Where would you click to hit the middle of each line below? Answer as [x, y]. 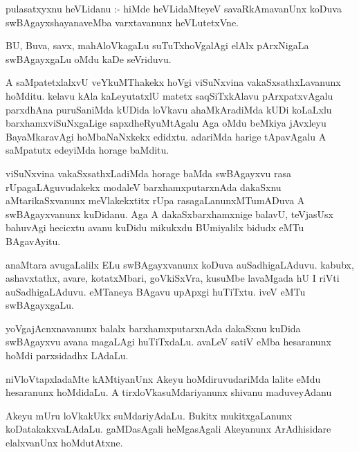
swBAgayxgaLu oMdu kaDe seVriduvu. [89, 58]
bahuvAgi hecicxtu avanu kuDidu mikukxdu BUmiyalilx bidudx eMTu [155, 227]
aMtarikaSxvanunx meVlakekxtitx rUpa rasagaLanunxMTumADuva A [155, 200]
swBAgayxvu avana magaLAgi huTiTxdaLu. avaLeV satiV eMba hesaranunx [168, 342]
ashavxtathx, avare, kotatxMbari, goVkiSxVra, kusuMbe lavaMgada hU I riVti [173, 278]
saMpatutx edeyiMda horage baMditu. [88, 150]
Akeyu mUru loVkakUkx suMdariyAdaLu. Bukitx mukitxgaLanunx [149, 415]
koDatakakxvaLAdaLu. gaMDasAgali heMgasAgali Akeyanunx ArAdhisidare [168, 429]
